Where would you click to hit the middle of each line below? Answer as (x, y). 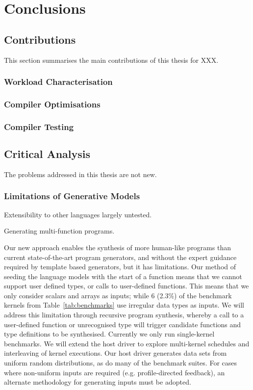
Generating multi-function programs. (59, 231)
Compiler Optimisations (52, 104)
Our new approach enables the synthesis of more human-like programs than (117, 247)
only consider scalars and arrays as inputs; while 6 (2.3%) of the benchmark (118, 295)
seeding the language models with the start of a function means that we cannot (123, 276)
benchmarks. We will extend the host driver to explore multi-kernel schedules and (127, 343)
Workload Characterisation (58, 82)
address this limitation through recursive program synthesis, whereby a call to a (124, 315)
